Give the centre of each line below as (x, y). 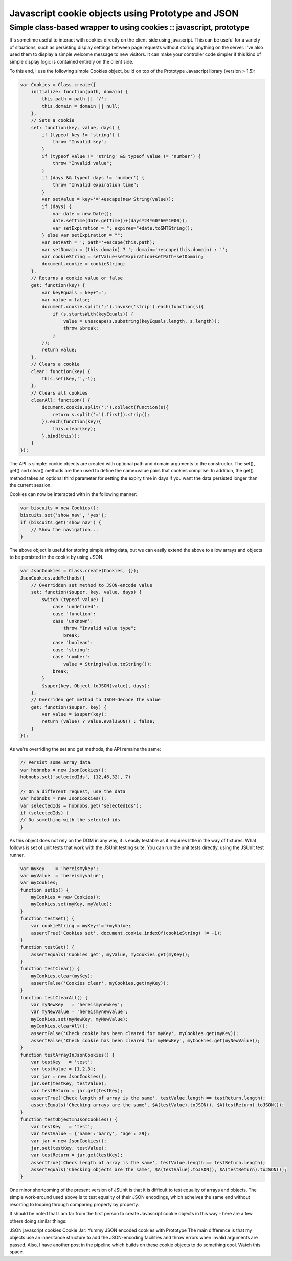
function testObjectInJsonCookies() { (69, 1119)
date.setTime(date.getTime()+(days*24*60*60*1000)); (120, 221)
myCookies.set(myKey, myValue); (72, 904)
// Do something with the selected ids (70, 820)
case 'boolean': (73, 643)
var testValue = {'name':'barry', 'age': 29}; (91, 1133)
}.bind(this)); (61, 436)
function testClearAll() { (54, 997)
